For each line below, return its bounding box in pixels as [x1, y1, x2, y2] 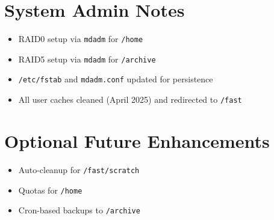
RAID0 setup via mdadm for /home [18, 32, 143, 45]
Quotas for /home [18, 183, 83, 196]
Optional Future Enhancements [4, 128, 270, 153]
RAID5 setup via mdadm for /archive [18, 52, 156, 65]
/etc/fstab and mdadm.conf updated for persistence [18, 73, 213, 85]
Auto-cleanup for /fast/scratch [18, 163, 140, 176]
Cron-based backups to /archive [18, 204, 140, 216]
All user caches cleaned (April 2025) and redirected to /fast [18, 93, 242, 106]
